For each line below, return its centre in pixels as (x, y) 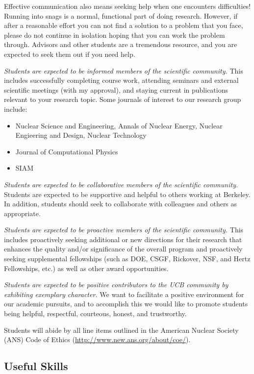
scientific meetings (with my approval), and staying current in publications (116, 89)
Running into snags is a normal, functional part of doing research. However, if (121, 15)
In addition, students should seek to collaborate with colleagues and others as (121, 204)
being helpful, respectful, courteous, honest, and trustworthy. (95, 313)
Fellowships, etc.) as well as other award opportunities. (86, 268)
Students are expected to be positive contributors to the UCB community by (116, 285)
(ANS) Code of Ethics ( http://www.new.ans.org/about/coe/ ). (97, 339)
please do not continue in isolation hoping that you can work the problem (114, 35)
